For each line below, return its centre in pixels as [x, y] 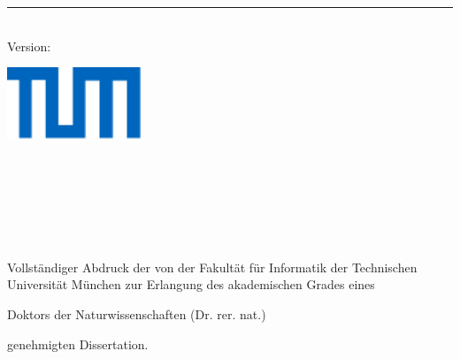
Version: [29, 46]
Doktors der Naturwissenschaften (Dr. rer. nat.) [137, 314]
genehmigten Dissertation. [78, 344]
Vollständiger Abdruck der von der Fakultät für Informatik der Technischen [212, 267]
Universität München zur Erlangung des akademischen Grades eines [191, 284]
